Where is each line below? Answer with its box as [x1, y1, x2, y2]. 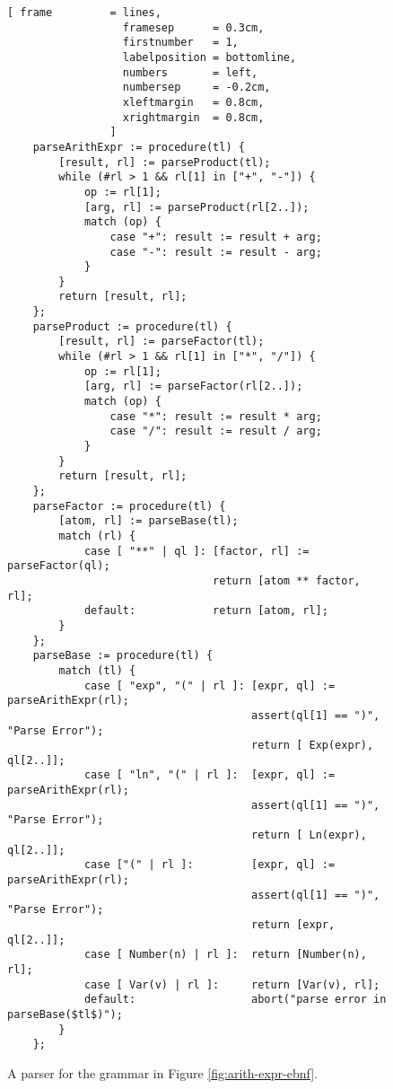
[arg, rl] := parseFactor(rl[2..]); [83, 380, 303, 393]
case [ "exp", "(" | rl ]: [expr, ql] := [83, 679, 336, 692]
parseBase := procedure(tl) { [32, 649, 214, 663]
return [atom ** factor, [213, 574, 361, 587]
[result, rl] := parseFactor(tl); [58, 335, 265, 348]
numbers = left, [122, 66, 258, 79]
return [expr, [251, 918, 336, 932]
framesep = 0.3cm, [122, 21, 265, 34]
